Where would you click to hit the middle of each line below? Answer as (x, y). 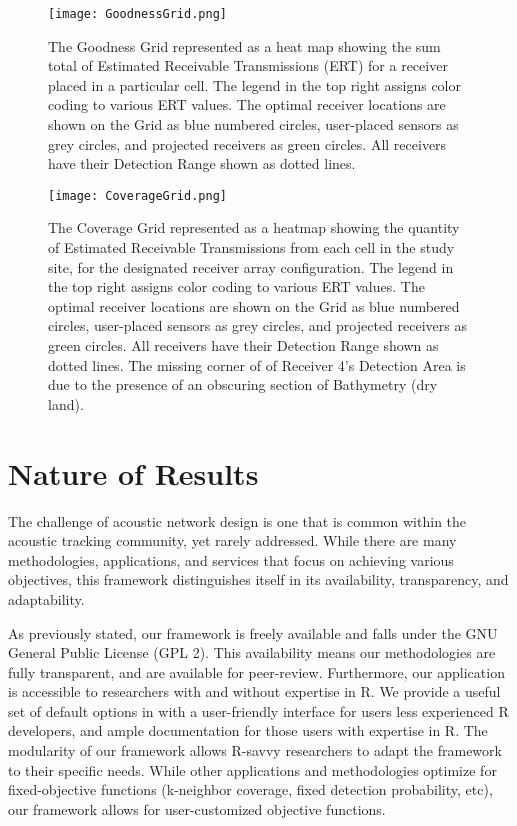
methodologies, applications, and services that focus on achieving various (231, 559)
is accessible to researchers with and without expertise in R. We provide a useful (254, 691)
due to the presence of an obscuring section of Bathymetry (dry (243, 384)
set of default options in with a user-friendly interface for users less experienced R (258, 710)
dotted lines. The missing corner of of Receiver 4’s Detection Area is (257, 364)
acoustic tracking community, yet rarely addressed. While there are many (232, 540)
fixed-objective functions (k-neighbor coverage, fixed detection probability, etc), (250, 789)
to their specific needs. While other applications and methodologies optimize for (252, 769)
